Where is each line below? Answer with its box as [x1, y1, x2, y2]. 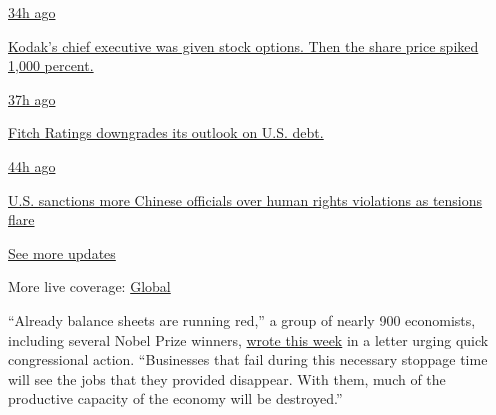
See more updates [8, 242, 116, 263]
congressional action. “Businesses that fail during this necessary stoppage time [8, 349, 488, 370]
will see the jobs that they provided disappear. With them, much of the [8, 368, 446, 389]
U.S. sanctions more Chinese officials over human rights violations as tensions [8, 189, 483, 210]
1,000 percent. [8, 55, 94, 76]
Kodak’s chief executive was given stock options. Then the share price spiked [8, 35, 479, 56]
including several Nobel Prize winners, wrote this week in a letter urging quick [8, 329, 489, 350]
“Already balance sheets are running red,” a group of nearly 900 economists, [8, 309, 476, 330]
